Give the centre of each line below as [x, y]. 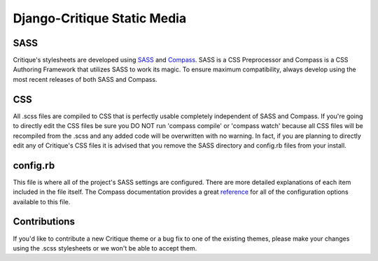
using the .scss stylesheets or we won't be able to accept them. [105, 248]
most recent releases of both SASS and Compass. [85, 79]
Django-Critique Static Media [100, 18]
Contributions [44, 221]
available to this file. [42, 202]
